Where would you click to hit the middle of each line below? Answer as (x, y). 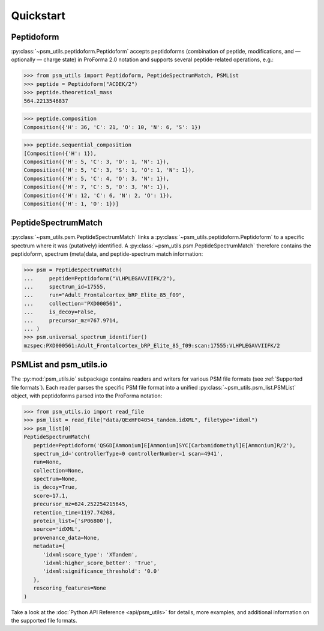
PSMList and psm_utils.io (59, 365)
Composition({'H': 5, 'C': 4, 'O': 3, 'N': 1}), (97, 178)
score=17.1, (51, 496)
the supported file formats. (44, 620)
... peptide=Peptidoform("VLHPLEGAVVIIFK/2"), (100, 278)
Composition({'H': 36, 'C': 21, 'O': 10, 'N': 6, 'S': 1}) (112, 127)
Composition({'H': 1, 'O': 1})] (71, 204)
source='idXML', (57, 529)
